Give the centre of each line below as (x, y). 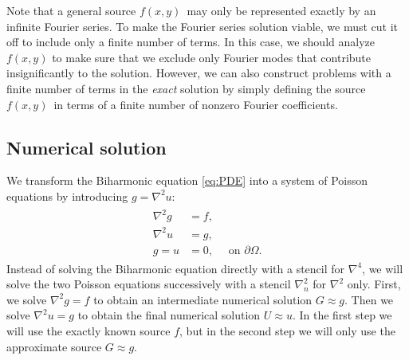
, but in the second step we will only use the (287, 331)
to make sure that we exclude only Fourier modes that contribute (212, 57)
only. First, (374, 284)
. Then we (369, 299)
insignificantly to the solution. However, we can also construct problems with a (199, 73)
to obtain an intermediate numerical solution (203, 299)
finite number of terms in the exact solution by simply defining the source (186, 88)
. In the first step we (342, 315)
